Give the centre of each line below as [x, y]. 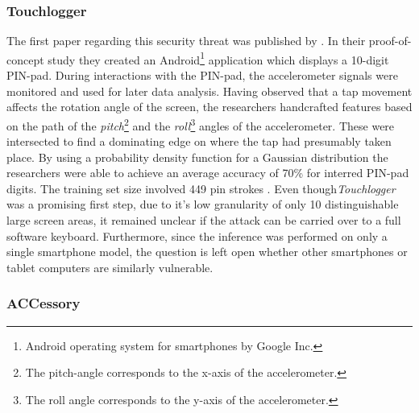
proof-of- [390, 41]
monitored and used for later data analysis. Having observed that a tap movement [209, 91]
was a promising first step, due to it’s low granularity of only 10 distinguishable [203, 204]
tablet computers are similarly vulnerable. [110, 267]
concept [25, 59]
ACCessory [44, 303]
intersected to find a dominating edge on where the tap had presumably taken [199, 141]
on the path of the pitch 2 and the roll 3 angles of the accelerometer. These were [201, 124]
